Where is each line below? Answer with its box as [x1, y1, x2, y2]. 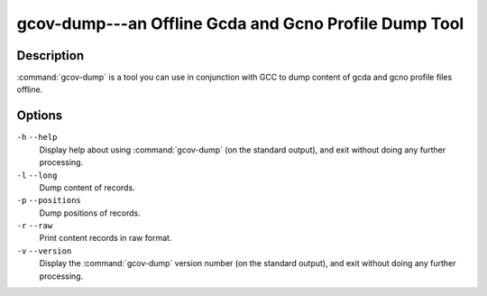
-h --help [16, 132, 58, 143]
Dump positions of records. [39, 208, 142, 218]
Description [16, 48, 85, 63]
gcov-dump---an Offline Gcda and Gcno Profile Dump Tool [16, 14, 464, 33]
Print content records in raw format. [39, 233, 172, 244]
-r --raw [16, 221, 53, 231]
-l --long [16, 170, 58, 180]
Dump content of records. [39, 181, 135, 193]
